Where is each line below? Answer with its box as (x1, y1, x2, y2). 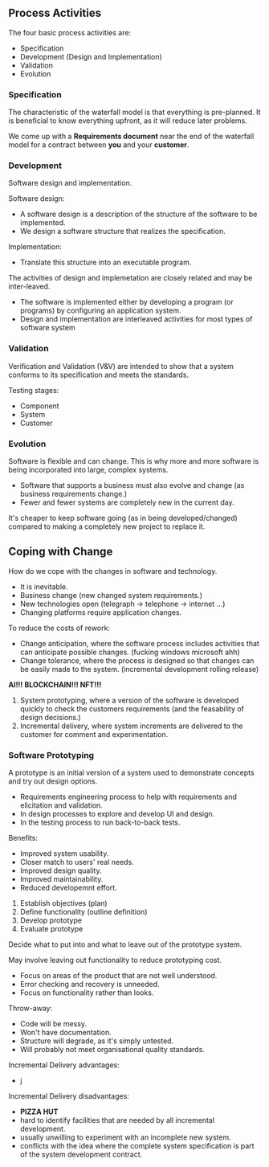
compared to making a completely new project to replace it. (8, 522, 206, 531)
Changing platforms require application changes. (19, 607, 182, 617)
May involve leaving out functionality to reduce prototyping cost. (8, 956, 222, 965)
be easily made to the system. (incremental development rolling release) (19, 664, 259, 674)
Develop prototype (19, 915, 83, 925)
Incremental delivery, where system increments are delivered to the (19, 721, 243, 731)
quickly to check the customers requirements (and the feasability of (19, 703, 245, 714)
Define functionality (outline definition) (19, 907, 148, 917)
